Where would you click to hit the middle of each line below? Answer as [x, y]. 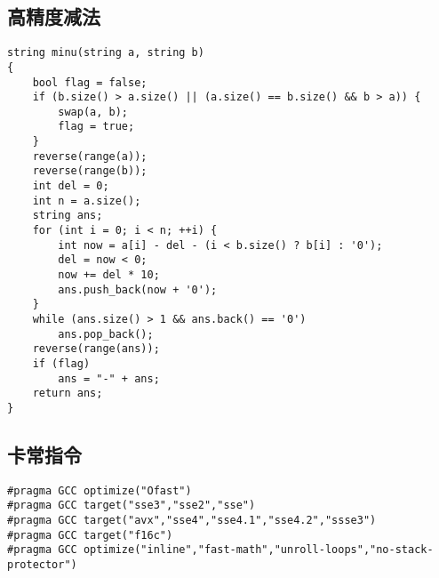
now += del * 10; [109, 275]
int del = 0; [71, 186]
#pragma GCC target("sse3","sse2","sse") [132, 506]
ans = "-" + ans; [109, 378]
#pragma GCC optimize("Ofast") [100, 490]
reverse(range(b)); [90, 171]
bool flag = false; [90, 82]
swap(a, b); [93, 112]
